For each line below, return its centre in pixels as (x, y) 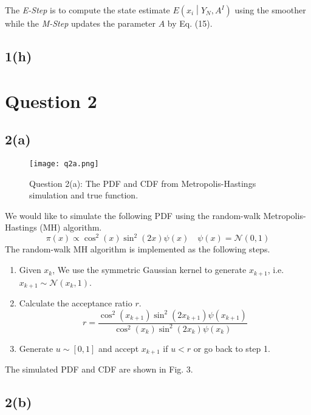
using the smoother (270, 10)
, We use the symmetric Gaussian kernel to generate (149, 270)
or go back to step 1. (232, 348)
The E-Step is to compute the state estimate (87, 10)
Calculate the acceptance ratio (76, 302)
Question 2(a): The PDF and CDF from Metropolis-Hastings (143, 183)
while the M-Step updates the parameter (80, 23)
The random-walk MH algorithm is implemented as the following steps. (138, 249)
